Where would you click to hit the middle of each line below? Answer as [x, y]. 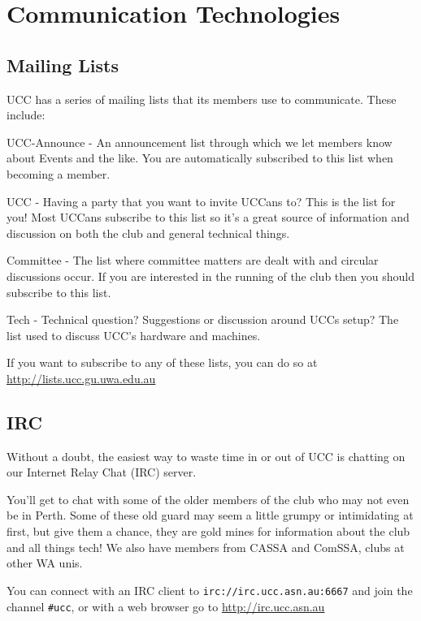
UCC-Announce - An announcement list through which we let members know [200, 142]
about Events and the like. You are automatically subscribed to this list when [200, 158]
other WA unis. [45, 563]
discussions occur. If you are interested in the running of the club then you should [210, 276]
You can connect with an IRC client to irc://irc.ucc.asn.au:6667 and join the [210, 590]
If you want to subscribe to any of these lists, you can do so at [162, 362]
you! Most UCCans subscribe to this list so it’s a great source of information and [208, 217]
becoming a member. [59, 173]
